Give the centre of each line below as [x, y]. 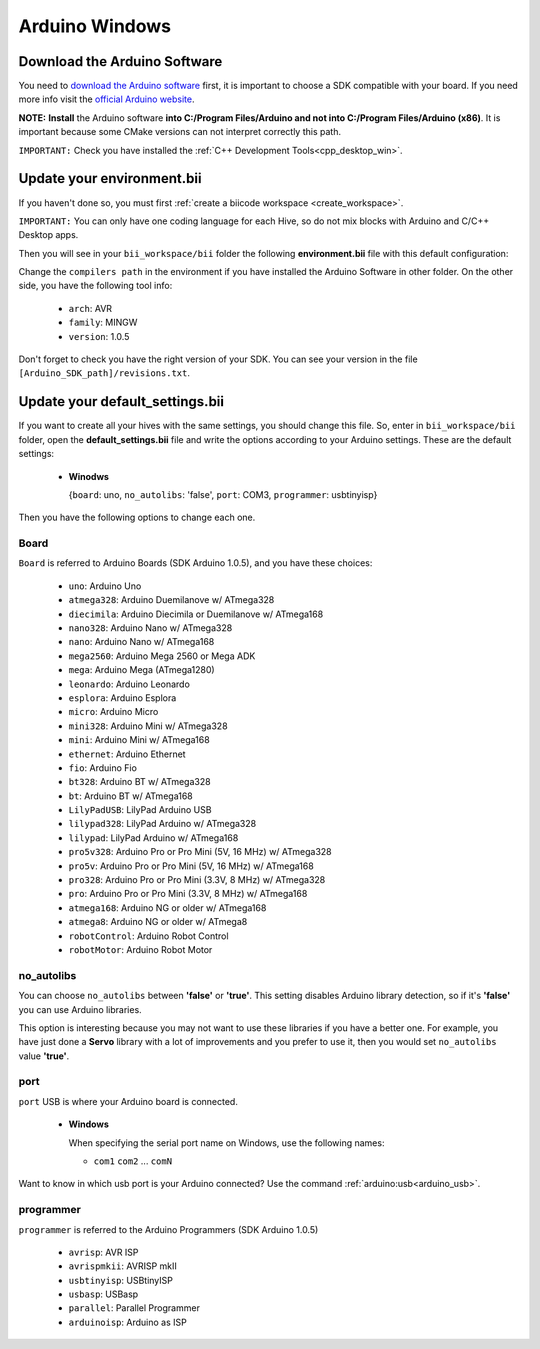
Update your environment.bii [110, 178]
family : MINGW [103, 322]
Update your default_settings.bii [121, 401]
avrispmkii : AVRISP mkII [122, 1266]
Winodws [89, 476]
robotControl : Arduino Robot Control [148, 936]
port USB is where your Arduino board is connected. [128, 1101]
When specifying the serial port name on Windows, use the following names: [226, 1142]
